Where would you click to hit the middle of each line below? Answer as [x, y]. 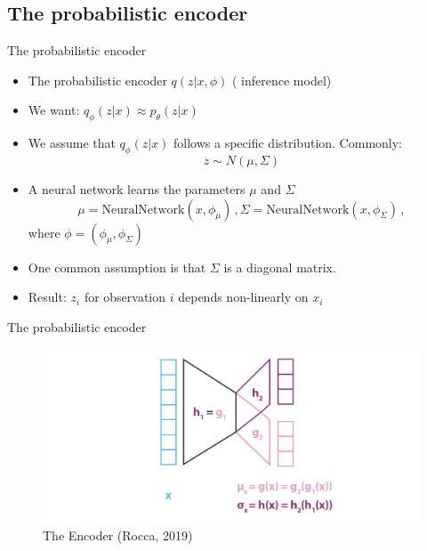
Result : [47, 297]
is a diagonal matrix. [280, 267]
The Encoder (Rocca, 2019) [118, 535]
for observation [125, 297]
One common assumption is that [117, 267]
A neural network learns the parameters [137, 188]
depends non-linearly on [243, 297]
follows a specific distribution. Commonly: [288, 143]
